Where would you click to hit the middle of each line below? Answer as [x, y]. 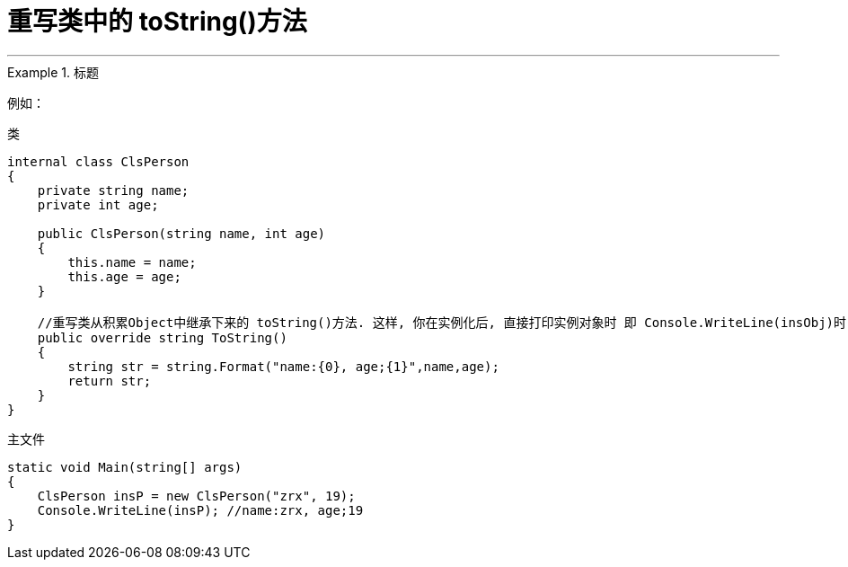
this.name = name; [132, 262]
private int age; [98, 204]
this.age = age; [124, 276]
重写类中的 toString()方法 [157, 22]
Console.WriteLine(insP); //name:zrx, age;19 [200, 510]
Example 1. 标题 [53, 72]
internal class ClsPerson [98, 161]
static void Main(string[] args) [125, 467]
